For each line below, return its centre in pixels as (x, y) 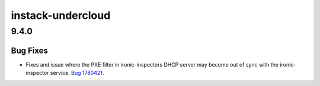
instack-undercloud (61, 15)
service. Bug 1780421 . (77, 73)
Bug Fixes (30, 50)
